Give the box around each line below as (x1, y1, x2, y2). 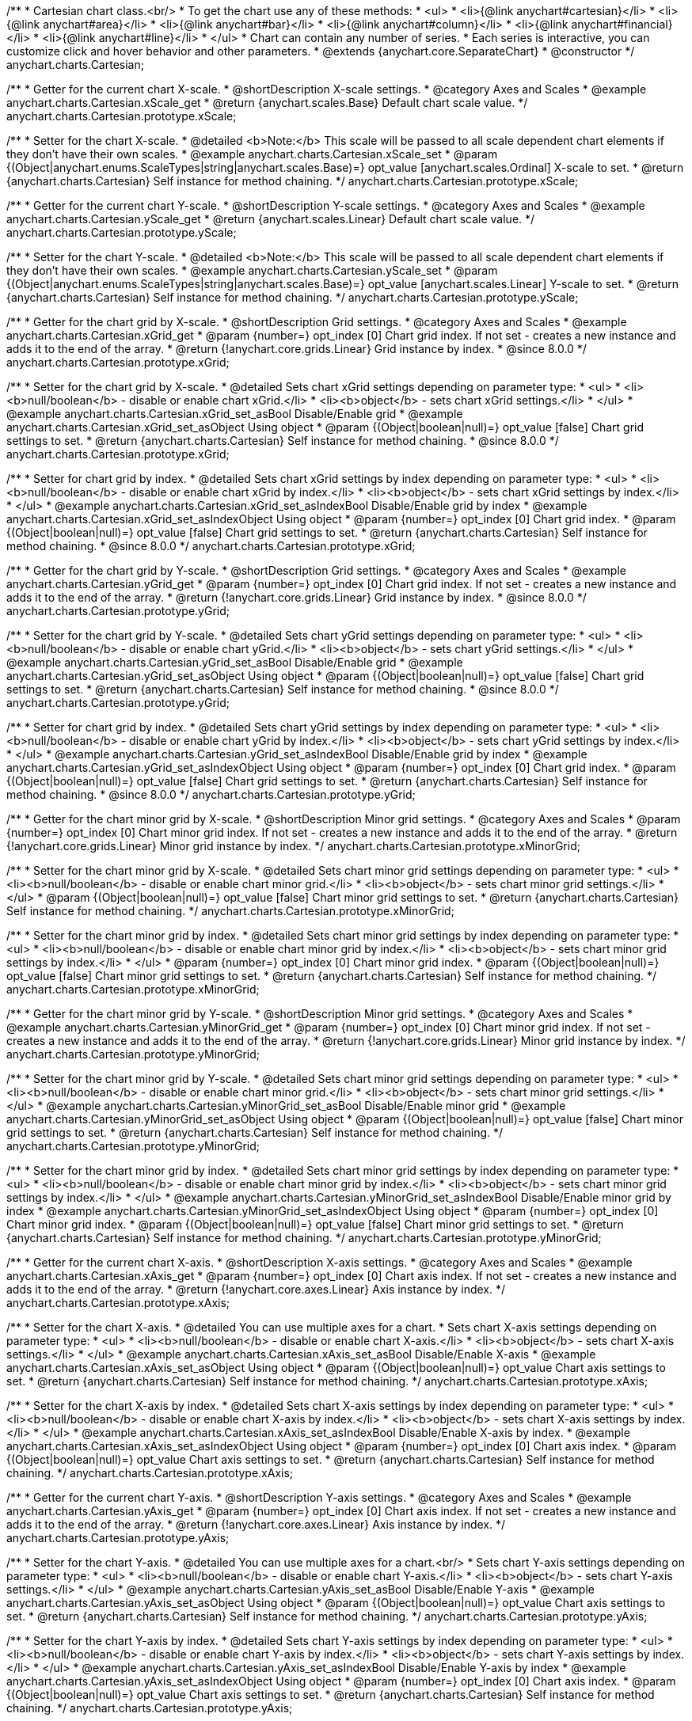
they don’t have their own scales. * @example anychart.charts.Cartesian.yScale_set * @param (6, 264, 498, 277)
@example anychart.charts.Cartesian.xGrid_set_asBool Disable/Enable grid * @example (6, 407, 463, 420)
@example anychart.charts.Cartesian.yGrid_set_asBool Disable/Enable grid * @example (6, 655, 463, 669)
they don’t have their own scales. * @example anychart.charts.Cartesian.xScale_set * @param (6, 147, 498, 161)
